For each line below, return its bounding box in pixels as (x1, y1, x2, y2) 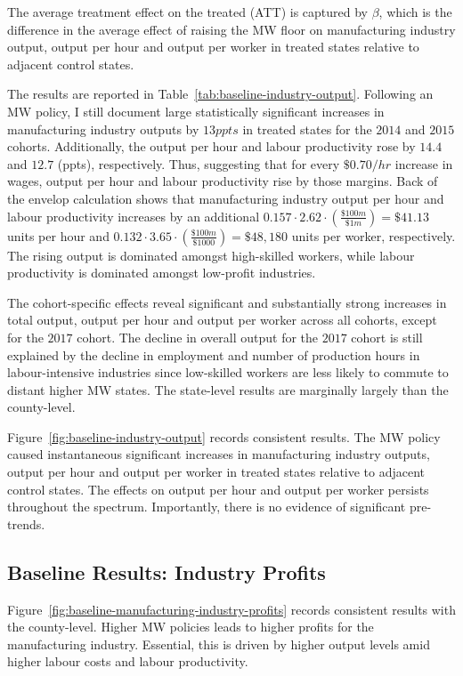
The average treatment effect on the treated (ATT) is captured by (7, 3, 369, 20)
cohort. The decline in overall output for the (77, 327, 319, 346)
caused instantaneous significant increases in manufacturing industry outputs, (7, 445, 430, 463)
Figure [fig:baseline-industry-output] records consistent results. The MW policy (7, 427, 441, 446)
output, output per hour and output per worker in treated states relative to (7, 37, 419, 56)
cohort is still (351, 327, 423, 346)
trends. (7, 514, 45, 533)
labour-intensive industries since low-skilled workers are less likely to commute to (7, 363, 449, 382)
